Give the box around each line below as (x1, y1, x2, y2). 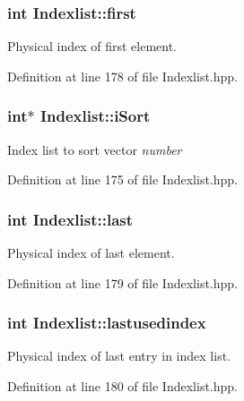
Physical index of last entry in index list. (7, 346, 231, 365)
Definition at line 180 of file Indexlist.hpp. (7, 377, 238, 396)
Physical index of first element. (7, 37, 177, 55)
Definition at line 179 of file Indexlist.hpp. (7, 273, 238, 292)
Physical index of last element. (7, 243, 175, 262)
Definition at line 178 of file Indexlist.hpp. (7, 66, 238, 85)
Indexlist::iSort (39, 105, 151, 127)
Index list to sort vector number (7, 140, 182, 158)
